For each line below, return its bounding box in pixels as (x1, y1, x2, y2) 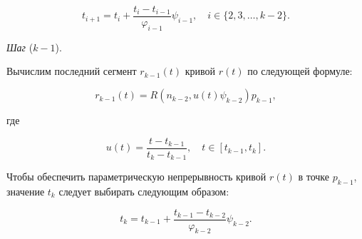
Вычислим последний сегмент (6, 63, 137, 78)
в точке (298, 169, 329, 184)
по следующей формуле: (247, 63, 353, 78)
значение (6, 183, 45, 198)
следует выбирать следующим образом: (58, 183, 229, 198)
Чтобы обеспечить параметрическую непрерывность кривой (6, 169, 267, 184)
